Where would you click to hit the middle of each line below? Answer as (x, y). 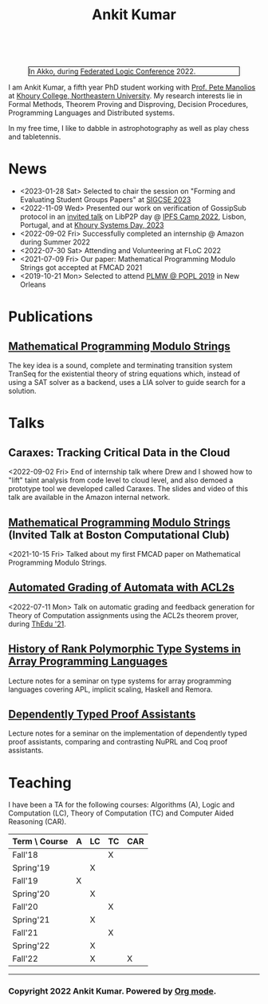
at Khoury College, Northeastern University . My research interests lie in (126, 96)
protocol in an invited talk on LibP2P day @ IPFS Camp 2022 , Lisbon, (133, 216)
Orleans (33, 284)
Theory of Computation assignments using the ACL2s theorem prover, (124, 615)
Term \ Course (40, 842)
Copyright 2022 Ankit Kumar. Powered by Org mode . (112, 991)
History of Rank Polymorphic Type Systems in (125, 649)
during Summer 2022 (55, 242)
